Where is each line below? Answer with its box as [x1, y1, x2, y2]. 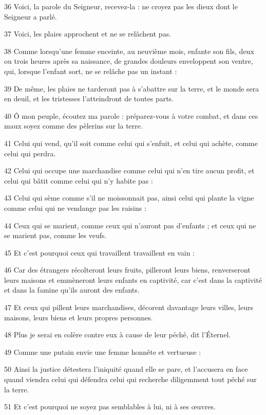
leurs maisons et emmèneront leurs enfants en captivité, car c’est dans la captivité [4, 274, 262, 285]
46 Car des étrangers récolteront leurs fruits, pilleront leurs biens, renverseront [4, 264, 251, 275]
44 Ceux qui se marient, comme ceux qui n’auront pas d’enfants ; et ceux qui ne [4, 220, 256, 230]
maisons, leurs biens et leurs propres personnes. [4, 312, 153, 322]
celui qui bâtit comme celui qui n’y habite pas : [4, 175, 153, 186]
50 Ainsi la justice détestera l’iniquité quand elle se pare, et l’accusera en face [4, 364, 248, 374]
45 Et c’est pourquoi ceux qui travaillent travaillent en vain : [4, 247, 195, 258]
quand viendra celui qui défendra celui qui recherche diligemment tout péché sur [4, 374, 257, 385]
